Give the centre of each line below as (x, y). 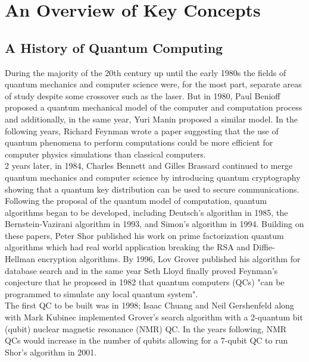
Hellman (20, 259)
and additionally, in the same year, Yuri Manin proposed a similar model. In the (152, 119)
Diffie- (264, 247)
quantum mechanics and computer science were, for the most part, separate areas (153, 84)
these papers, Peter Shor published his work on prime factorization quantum (144, 235)
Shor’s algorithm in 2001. (51, 352)
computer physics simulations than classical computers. (105, 154)
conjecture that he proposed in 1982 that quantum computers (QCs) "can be (145, 282)
